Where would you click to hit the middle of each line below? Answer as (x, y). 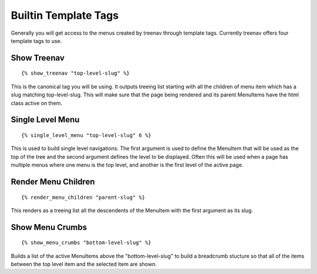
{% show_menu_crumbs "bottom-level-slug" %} (87, 243)
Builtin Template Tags (65, 15)
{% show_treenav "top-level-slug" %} (76, 73)
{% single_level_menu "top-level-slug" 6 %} (87, 135)
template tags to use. (36, 41)
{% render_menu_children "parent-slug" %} (83, 197)
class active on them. (37, 103)
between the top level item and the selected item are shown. (84, 264)
